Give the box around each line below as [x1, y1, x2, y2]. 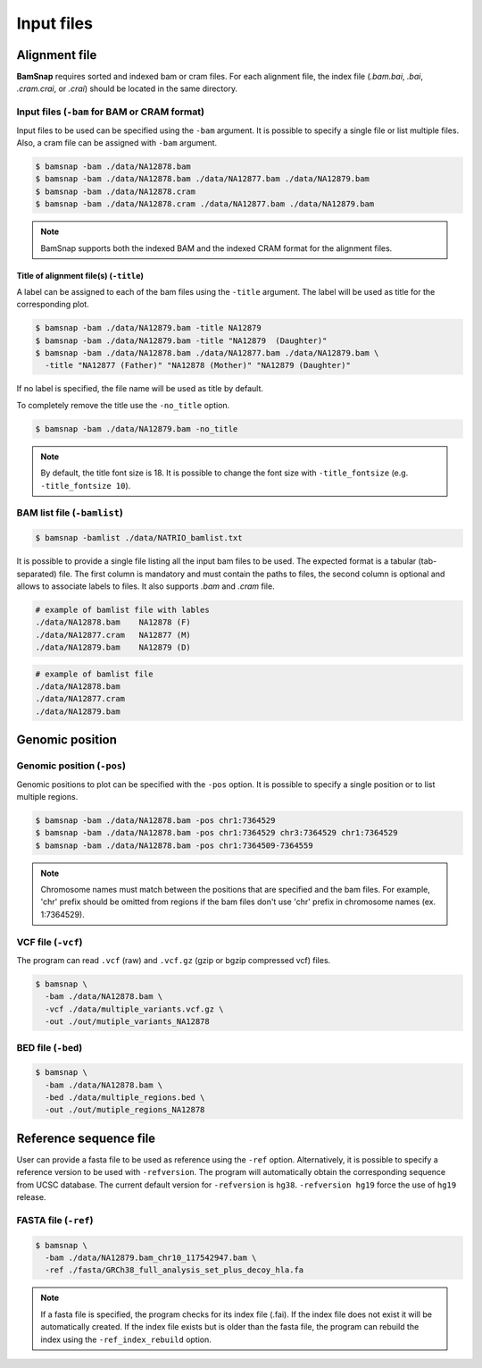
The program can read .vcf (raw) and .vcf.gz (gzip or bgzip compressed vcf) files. [16, 955, 331, 965]
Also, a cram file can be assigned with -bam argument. [16, 137, 218, 147]
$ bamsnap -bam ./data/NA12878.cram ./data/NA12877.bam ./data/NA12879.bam [35, 199, 375, 209]
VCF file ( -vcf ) [16, 936, 84, 948]
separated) [16, 568, 57, 579]
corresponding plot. [16, 299, 89, 310]
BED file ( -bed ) [16, 1041, 83, 1053]
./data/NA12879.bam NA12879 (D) [35, 642, 191, 652]
